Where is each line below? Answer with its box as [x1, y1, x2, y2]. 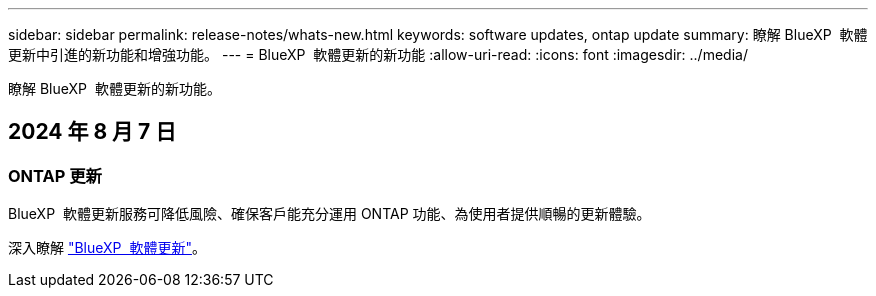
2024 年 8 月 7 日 [8, 119, 177, 145]
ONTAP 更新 [8, 165, 102, 186]
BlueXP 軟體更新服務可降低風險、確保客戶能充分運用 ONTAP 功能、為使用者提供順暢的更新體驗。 [8, 205, 651, 223]
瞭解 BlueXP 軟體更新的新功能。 [8, 80, 221, 97]
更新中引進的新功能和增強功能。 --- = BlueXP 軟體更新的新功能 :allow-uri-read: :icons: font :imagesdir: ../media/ [8, 46, 748, 63]
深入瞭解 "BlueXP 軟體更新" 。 [8, 239, 206, 257]
